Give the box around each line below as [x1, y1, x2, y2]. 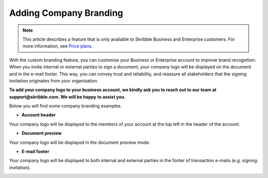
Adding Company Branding [9, 7, 124, 18]
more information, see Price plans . [22, 43, 93, 49]
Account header [21, 112, 56, 118]
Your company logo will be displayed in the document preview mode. [9, 139, 151, 145]
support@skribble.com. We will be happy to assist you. [9, 94, 126, 100]
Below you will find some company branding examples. [9, 103, 122, 109]
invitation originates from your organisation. [9, 77, 99, 84]
